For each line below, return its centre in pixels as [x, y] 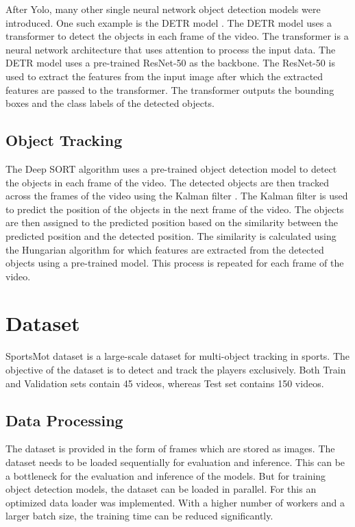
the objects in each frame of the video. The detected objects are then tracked [167, 182]
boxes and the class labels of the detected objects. [110, 103]
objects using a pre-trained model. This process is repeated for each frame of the [175, 263]
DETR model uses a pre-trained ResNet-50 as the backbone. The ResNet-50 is [170, 63]
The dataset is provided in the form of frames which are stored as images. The [170, 449]
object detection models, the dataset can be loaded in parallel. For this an [161, 489]
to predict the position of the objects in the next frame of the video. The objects [175, 209]
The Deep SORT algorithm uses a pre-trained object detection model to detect [171, 168]
